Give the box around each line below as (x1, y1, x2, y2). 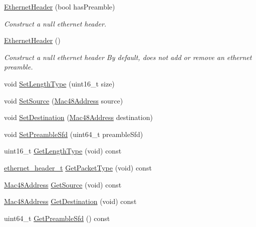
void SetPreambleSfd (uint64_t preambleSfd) (4, 128, 143, 139)
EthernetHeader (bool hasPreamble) (4, 1, 115, 11)
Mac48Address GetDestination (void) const (4, 196, 137, 206)
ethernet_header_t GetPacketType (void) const (4, 162, 152, 172)
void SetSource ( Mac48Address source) (4, 95, 123, 105)
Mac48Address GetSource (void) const (4, 179, 122, 189)
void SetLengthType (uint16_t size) (4, 78, 115, 88)
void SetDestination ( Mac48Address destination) (4, 112, 153, 122)
